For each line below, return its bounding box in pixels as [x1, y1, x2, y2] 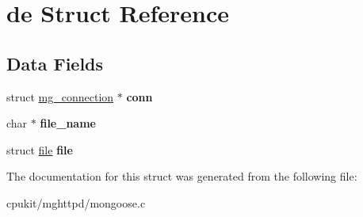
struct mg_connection [6, 88, 114, 105]
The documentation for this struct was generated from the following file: [6, 168, 357, 185]
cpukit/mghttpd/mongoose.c [6, 194, 146, 211]
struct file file [6, 141, 73, 158]
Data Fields [6, 51, 104, 75]
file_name [40, 115, 96, 131]
